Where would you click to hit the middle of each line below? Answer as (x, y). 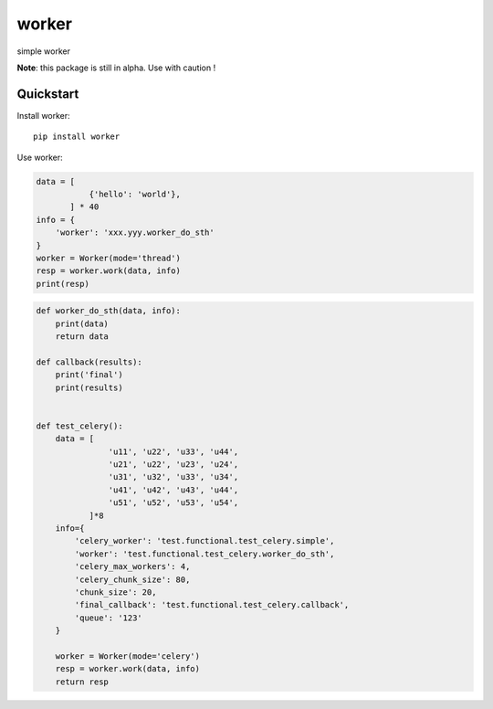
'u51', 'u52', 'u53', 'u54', (173, 503)
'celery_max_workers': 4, (132, 567)
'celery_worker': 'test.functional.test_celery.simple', (205, 541)
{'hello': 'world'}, (135, 194)
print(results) (89, 387)
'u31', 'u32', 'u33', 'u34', (173, 477)
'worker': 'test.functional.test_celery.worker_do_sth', (205, 554)
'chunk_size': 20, (115, 592)
